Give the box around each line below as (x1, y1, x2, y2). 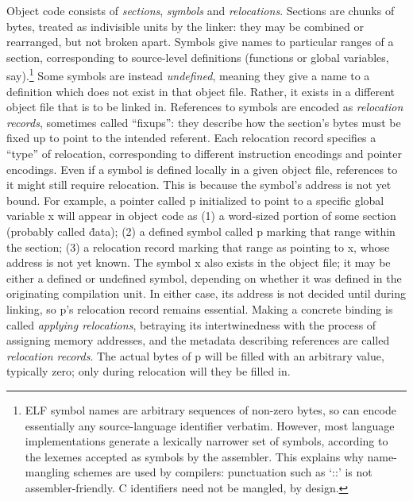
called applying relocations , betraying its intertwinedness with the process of (6, 316, 376, 333)
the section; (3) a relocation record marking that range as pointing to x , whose (6, 238, 390, 255)
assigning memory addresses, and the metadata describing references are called (6, 332, 390, 349)
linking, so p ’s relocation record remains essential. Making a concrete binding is (6, 300, 393, 317)
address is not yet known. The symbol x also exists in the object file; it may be (6, 254, 391, 271)
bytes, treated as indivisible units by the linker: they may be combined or (6, 17, 364, 34)
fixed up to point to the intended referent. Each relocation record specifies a (6, 129, 376, 146)
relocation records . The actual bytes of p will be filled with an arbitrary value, (6, 347, 384, 364)
